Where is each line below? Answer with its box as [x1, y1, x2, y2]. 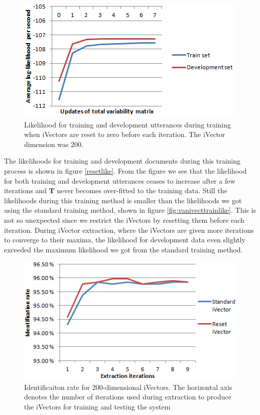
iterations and [4, 185, 47, 196]
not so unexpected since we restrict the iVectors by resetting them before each [4, 214, 244, 225]
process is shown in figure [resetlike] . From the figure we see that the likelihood [4, 165, 247, 176]
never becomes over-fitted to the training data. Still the [57, 185, 227, 196]
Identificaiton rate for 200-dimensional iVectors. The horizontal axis [24, 381, 232, 392]
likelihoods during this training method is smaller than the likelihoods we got [4, 195, 242, 205]
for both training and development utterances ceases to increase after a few [4, 175, 235, 186]
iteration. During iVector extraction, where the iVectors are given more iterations [4, 224, 254, 235]
